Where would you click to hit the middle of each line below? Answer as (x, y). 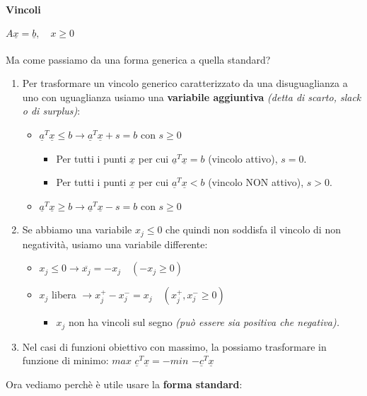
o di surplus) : (51, 111)
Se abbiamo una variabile (77, 229)
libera (64, 295)
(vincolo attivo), (243, 158)
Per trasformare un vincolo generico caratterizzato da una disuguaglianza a (185, 83)
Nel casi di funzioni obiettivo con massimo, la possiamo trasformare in (174, 346)
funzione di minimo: (65, 360)
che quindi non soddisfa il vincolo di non (253, 229)
